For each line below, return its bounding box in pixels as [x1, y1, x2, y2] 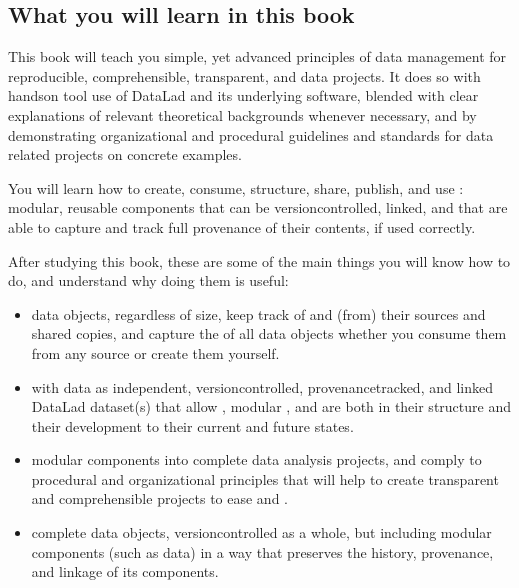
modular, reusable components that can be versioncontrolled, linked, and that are [8, 197, 508, 218]
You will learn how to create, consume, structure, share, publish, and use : [8, 177, 464, 198]
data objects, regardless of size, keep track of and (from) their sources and [31, 303, 486, 324]
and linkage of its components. [31, 561, 219, 582]
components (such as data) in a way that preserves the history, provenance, [31, 541, 494, 562]
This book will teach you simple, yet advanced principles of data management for [8, 46, 507, 67]
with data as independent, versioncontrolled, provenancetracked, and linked [31, 376, 493, 397]
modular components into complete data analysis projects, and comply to [31, 449, 482, 470]
